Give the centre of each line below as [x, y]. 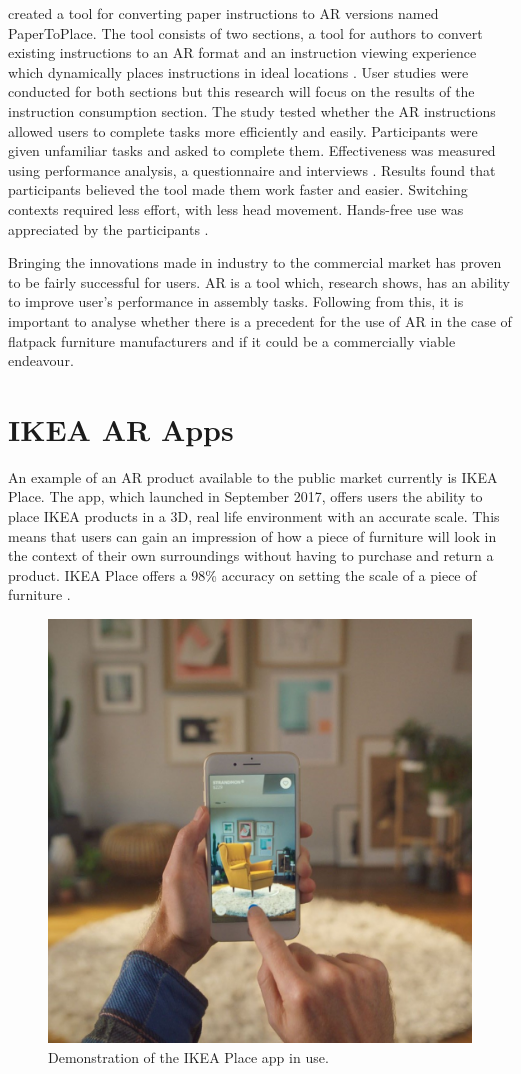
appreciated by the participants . [108, 228]
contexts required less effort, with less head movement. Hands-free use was [236, 208]
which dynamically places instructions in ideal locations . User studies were [238, 71]
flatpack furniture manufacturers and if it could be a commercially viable [232, 340]
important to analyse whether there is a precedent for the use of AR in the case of [260, 320]
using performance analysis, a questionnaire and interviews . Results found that [252, 169]
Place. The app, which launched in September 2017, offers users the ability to [245, 496]
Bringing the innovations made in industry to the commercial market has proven [255, 262]
